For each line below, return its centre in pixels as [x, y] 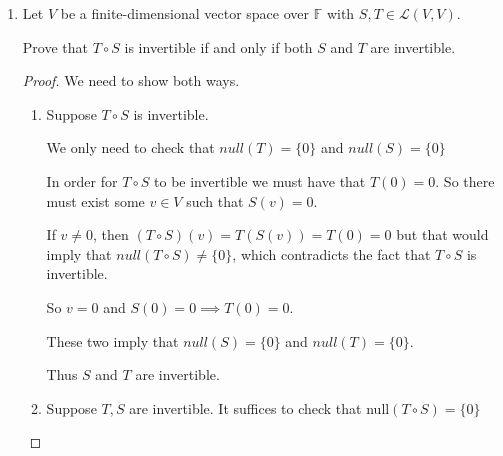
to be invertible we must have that [260, 180]
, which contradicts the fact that [331, 253]
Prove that [55, 46]
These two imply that [112, 340]
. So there [465, 180]
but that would [442, 234]
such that [215, 200]
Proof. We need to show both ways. [131, 80]
